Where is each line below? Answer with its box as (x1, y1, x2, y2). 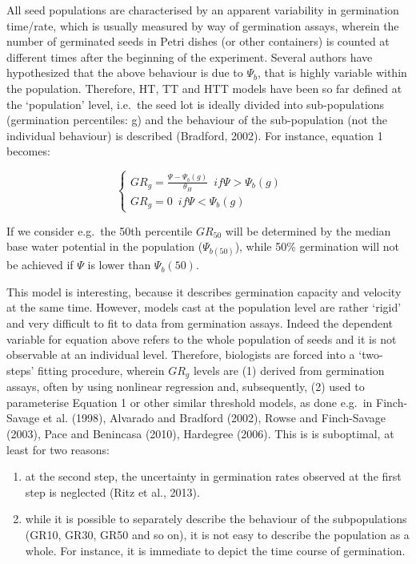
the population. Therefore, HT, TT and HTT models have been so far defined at (6, 79, 402, 96)
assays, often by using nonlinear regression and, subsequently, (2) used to (6, 378, 365, 395)
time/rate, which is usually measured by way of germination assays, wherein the (6, 17, 399, 34)
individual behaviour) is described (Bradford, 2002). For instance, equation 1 (6, 127, 383, 143)
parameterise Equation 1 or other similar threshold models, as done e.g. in (6, 393, 373, 410)
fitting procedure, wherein (38, 361, 165, 378)
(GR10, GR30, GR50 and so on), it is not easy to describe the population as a (25, 526, 410, 543)
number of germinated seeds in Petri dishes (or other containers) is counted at (6, 33, 390, 50)
